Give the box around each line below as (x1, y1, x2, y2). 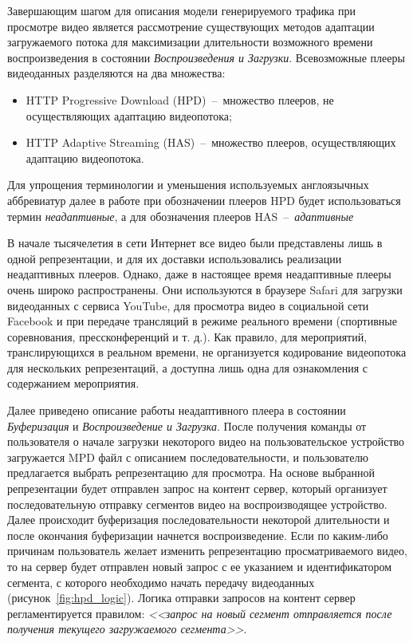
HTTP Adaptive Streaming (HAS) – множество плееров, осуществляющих (26, 134, 396, 151)
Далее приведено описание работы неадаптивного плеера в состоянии (7, 402, 346, 419)
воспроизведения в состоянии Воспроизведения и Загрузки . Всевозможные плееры (7, 49, 405, 65)
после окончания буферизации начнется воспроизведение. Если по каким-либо (7, 526, 388, 543)
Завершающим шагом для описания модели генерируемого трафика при (7, 2, 356, 18)
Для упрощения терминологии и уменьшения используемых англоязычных (7, 176, 369, 193)
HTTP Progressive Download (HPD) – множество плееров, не (26, 91, 334, 108)
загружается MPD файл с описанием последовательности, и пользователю (7, 448, 368, 465)
